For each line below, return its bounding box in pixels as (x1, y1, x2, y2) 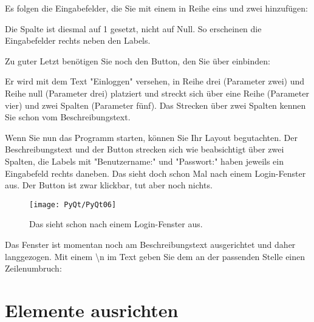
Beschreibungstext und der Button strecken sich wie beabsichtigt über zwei (5, 143, 284, 156)
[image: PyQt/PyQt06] (29, 200, 117, 209)
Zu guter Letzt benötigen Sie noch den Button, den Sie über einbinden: (5, 54, 270, 67)
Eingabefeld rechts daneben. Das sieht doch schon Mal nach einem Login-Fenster (5, 166, 306, 179)
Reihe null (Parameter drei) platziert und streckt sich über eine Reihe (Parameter (5, 86, 309, 99)
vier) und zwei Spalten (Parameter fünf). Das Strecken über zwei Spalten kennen (5, 98, 306, 111)
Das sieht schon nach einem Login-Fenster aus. (29, 218, 203, 230)
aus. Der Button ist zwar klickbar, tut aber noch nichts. (5, 179, 213, 191)
